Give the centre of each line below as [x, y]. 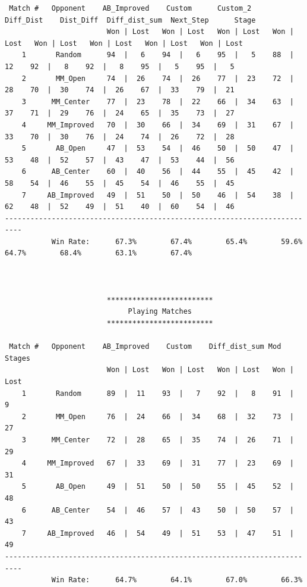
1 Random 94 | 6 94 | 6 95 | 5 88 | [158, 55]
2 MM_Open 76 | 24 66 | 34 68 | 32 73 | [158, 416]
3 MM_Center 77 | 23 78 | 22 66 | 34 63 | [158, 102]
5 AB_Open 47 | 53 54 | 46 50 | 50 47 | [158, 149]
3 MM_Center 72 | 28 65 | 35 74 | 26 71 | [158, 440]
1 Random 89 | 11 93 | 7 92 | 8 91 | [158, 393]
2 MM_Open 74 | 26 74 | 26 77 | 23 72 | [158, 78]
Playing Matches [160, 312]
